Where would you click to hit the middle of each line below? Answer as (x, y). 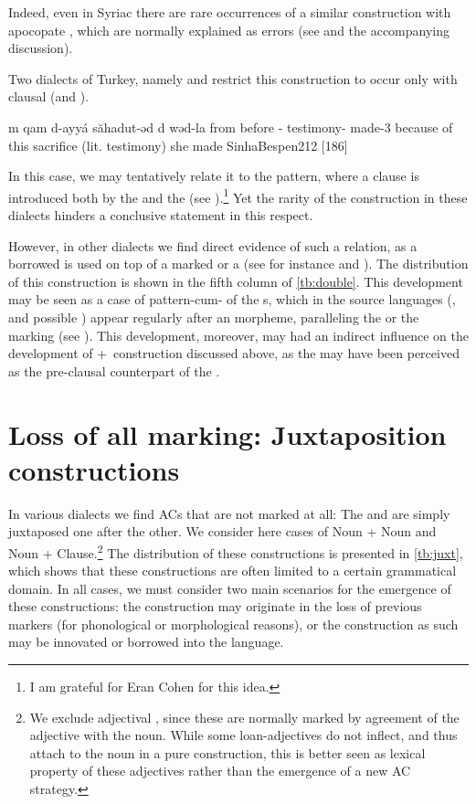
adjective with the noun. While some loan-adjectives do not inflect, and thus (243, 735)
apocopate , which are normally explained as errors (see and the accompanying (229, 30)
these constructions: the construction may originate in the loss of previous (215, 606)
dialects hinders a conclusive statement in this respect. (161, 215)
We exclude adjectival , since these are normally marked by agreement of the (244, 717)
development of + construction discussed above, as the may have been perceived (234, 353)
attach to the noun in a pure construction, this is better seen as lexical (227, 752)
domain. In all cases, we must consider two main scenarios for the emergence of (230, 588)
